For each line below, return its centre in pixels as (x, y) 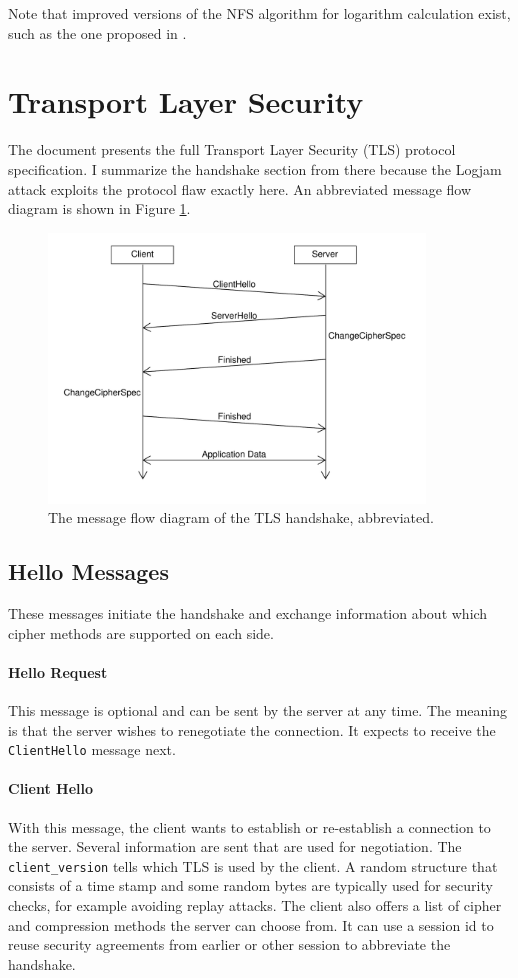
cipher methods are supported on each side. (141, 632)
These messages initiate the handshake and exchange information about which (248, 612)
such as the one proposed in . (97, 32)
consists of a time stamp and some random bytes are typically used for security (250, 885)
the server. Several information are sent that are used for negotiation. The (235, 846)
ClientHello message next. (92, 749)
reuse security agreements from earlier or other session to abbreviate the (229, 944)
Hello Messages (88, 571)
